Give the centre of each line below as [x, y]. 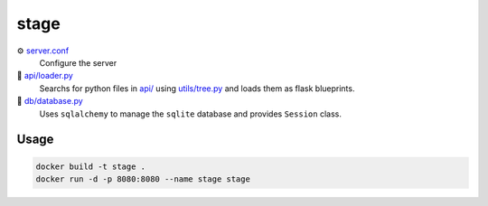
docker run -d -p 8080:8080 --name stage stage [143, 179]
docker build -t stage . [91, 166]
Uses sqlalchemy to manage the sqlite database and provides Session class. [191, 114]
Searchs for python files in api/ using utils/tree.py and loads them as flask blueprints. [197, 88]
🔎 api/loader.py [45, 76]
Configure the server [78, 62]
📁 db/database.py [50, 101]
